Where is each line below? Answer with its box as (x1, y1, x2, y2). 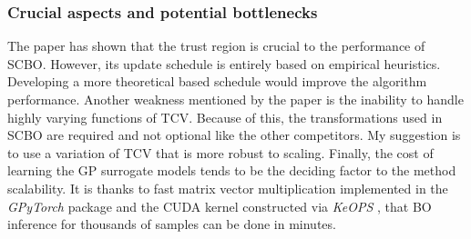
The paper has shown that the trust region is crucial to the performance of (7, 36, 425, 55)
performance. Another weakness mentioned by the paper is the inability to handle (7, 90, 464, 108)
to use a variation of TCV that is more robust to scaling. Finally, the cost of (7, 143, 434, 162)
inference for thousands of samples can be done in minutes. (7, 214, 336, 234)
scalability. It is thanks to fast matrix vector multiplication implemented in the (7, 178, 448, 197)
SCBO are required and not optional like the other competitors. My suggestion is (7, 125, 461, 144)
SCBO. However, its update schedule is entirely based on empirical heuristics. (7, 54, 441, 73)
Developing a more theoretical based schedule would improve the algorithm (7, 72, 427, 91)
